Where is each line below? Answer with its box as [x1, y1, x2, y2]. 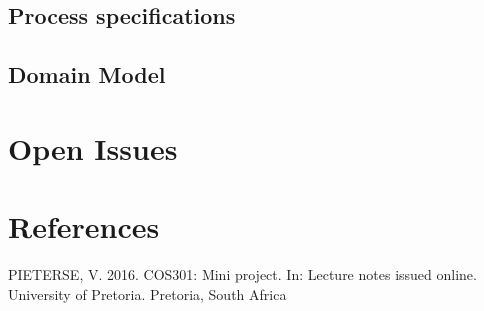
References [8, 206, 160, 247]
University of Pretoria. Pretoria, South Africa [8, 283, 287, 304]
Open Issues [8, 127, 178, 168]
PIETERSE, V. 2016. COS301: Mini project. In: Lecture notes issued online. [8, 264, 477, 285]
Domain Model [8, 59, 166, 90]
